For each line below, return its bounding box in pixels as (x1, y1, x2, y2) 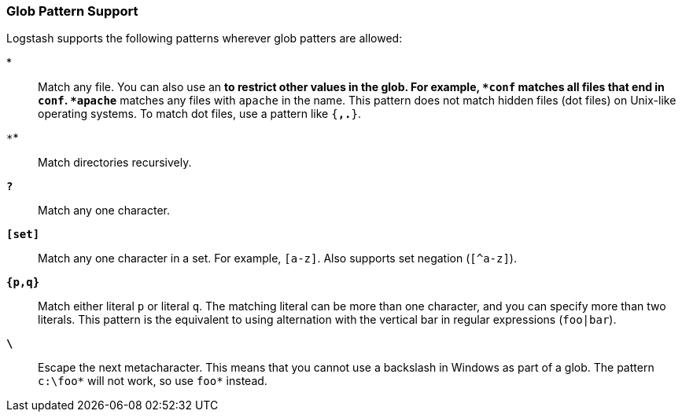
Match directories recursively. (38, 156, 192, 170)
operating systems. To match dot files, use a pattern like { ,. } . (38, 107, 361, 121)
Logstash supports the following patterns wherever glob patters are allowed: (6, 31, 403, 46)
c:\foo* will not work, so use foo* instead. (38, 374, 267, 388)
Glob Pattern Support (6, 3, 138, 19)
